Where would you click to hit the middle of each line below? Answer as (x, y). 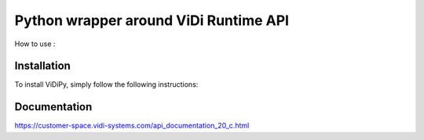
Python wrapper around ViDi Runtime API (152, 20)
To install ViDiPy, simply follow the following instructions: (106, 84)
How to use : (35, 44)
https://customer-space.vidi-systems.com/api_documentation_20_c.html (132, 126)
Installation (42, 66)
